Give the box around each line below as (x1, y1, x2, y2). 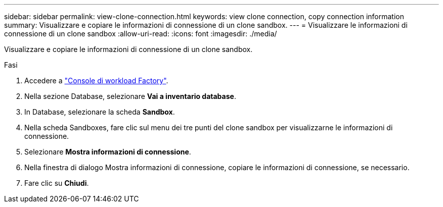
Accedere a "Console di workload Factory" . (24, 76, 168, 85)
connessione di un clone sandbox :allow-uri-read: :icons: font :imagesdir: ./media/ (4, 29, 277, 38)
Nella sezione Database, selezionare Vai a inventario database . (24, 92, 236, 100)
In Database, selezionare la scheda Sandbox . (24, 108, 175, 116)
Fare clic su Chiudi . (24, 179, 89, 187)
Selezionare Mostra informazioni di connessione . (24, 147, 191, 156)
